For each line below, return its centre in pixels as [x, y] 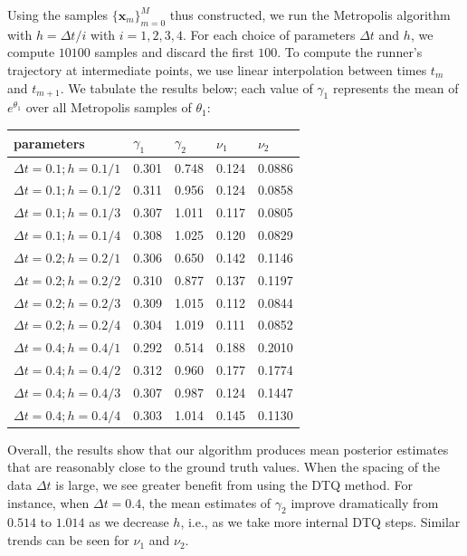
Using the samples [58, 14]
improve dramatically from [365, 502]
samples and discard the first [174, 52]
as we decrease [129, 522]
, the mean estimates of [206, 502]
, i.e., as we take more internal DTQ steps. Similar [320, 522]
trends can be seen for [68, 540]
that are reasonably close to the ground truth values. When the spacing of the [224, 467]
